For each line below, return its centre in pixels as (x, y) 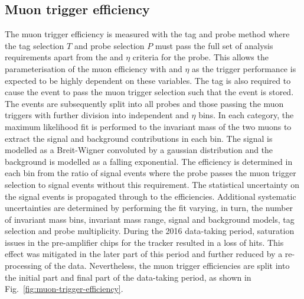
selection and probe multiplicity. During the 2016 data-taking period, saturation (150, 231)
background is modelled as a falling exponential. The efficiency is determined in (149, 161)
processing (23, 266)
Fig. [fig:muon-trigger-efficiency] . (64, 289)
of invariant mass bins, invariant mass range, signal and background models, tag (150, 219)
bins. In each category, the (246, 115)
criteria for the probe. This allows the (200, 57)
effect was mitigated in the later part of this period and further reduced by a (144, 254)
